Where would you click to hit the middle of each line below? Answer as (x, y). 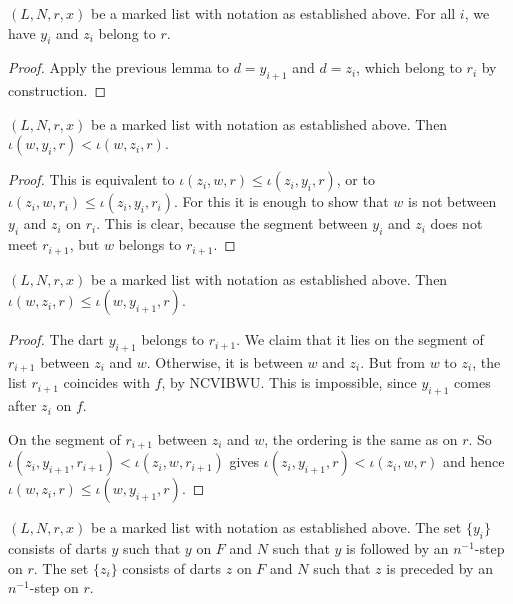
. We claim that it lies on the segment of (360, 339)
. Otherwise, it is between (224, 362)
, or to (355, 179)
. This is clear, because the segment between (232, 223)
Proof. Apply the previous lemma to (118, 67)
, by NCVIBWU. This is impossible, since (289, 382)
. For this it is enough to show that (281, 201)
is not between (452, 201)
